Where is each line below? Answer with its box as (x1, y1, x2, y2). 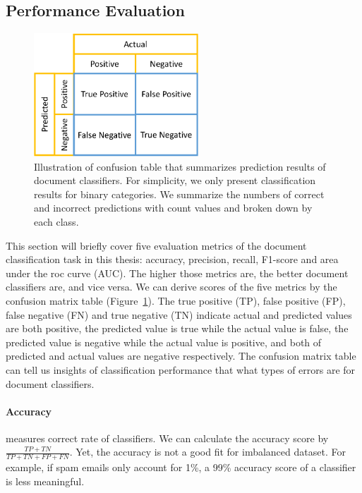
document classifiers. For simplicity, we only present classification (34, 173, 316, 188)
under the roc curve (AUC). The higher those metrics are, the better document (6, 265, 349, 280)
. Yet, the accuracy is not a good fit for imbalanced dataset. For (69, 444, 346, 459)
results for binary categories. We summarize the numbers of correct (34, 186, 325, 201)
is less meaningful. (6, 473, 85, 488)
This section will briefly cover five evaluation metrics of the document (6, 238, 307, 252)
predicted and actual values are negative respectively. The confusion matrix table (6, 348, 356, 363)
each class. (34, 214, 79, 229)
